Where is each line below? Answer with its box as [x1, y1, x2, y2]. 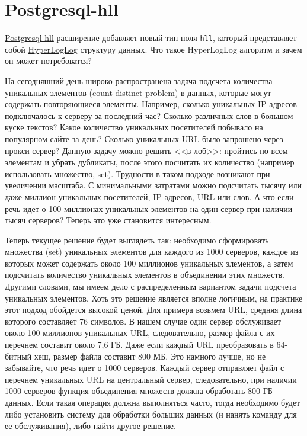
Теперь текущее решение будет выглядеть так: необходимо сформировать [5, 233, 269, 246]
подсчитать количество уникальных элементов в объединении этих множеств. [5, 268, 284, 281]
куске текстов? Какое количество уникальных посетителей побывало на [5, 121, 263, 133]
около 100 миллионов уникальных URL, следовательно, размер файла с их [5, 326, 275, 339]
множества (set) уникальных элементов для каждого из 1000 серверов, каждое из [5, 245, 299, 258]
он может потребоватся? [5, 54, 92, 67]
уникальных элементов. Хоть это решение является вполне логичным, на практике [5, 291, 303, 304]
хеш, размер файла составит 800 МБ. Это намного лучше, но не [34, 350, 266, 362]
